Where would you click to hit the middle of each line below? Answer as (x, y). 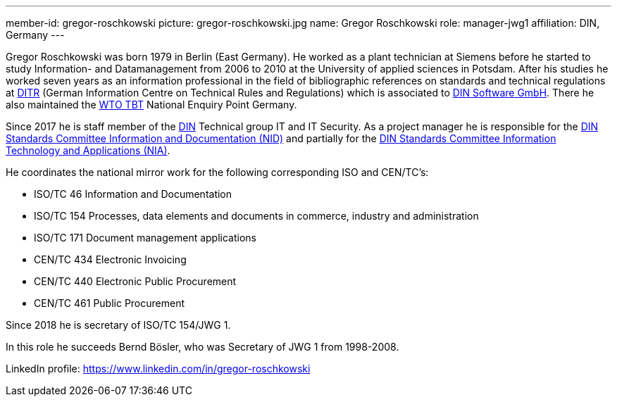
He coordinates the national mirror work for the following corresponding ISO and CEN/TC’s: (217, 172)
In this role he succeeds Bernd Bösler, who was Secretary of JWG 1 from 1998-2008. (202, 347)
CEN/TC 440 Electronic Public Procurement (135, 281)
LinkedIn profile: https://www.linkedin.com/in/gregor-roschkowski (158, 369)
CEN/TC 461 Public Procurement (110, 303)
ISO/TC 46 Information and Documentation (133, 194)
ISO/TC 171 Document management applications (145, 238)
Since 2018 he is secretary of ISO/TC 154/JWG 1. (118, 325)
